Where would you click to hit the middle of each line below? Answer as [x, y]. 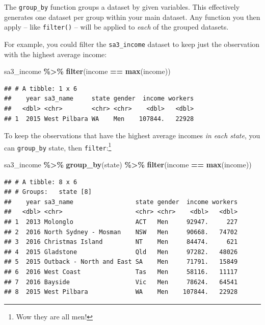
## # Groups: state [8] [48, 192]
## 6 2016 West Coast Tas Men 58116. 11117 [121, 272]
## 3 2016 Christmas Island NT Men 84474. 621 [121, 242]
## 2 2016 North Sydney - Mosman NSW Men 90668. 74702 [121, 232]
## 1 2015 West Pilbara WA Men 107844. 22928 [99, 119]
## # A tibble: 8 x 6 [41, 182]
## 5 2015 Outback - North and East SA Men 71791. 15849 [121, 262]
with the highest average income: [56, 54]
